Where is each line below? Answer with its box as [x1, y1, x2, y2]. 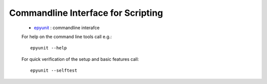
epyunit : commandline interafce [34, 25, 100, 31]
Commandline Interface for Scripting [9, 7, 163, 18]
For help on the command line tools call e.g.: [21, 34, 112, 40]
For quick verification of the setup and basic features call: [21, 56, 139, 62]
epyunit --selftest [30, 68, 78, 74]
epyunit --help [30, 45, 67, 51]
